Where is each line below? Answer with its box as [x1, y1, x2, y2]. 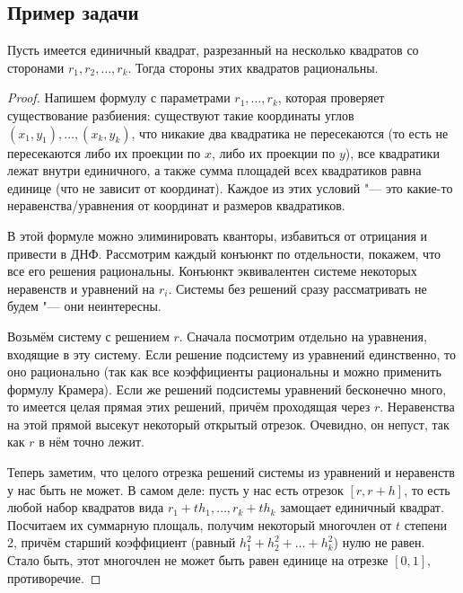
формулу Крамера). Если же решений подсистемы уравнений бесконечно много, [7, 379, 447, 398]
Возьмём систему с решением [7, 326, 170, 345]
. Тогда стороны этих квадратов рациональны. [127, 58, 379, 76]
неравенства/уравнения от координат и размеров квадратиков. [7, 196, 345, 215]
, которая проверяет [277, 88, 385, 107]
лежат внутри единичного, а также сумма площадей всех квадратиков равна [7, 161, 422, 180]
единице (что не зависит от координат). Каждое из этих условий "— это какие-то [7, 178, 453, 197]
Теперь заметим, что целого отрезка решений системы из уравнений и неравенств [7, 463, 455, 482]
